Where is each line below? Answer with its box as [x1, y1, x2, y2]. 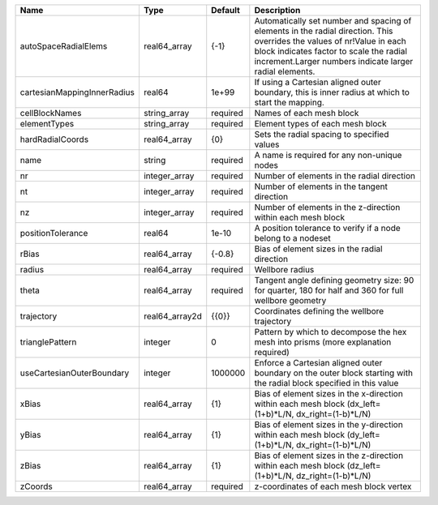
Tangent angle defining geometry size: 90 [254, 275, 414, 285]
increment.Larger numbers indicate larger [254, 56, 414, 66]
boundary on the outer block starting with [254, 367, 414, 379]
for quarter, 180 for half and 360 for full [254, 285, 404, 296]
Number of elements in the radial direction [254, 170, 415, 182]
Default [211, 5, 241, 15]
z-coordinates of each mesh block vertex [254, 481, 412, 492]
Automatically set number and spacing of [254, 15, 412, 26]
